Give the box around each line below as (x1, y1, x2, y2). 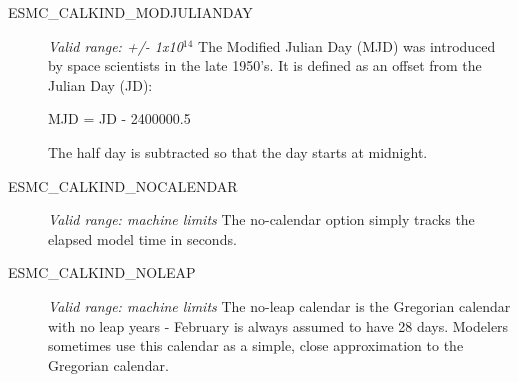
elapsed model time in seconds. (48, 228, 237, 249)
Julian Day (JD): (48, 74, 153, 95)
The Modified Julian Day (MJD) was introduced (198, 35, 496, 56)
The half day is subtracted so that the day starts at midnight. (48, 141, 428, 162)
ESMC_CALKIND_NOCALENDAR (8, 175, 238, 196)
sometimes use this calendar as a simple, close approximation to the (48, 335, 464, 356)
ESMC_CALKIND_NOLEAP (8, 262, 196, 283)
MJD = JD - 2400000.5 (48, 108, 191, 129)
